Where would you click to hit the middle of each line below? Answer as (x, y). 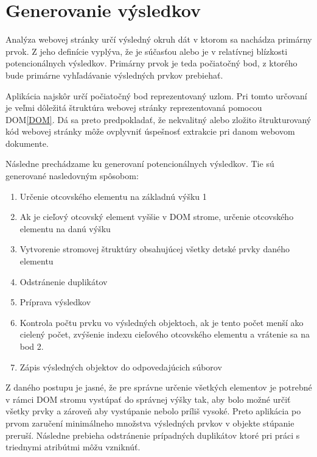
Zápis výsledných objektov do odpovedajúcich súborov (121, 367)
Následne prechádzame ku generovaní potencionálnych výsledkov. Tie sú (140, 164)
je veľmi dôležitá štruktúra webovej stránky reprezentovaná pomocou (134, 108)
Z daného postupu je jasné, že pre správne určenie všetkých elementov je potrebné (159, 387)
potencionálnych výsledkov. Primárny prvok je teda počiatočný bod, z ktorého (152, 63)
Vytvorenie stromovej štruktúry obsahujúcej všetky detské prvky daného (155, 249)
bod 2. (32, 346)
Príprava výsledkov (55, 302)
